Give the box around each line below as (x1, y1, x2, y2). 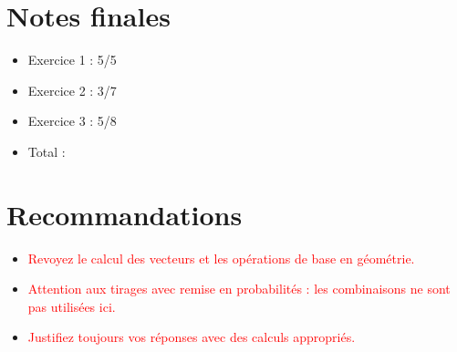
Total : (27, 141, 66, 160)
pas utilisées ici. (27, 296, 116, 316)
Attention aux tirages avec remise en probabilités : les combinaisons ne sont (27, 279, 451, 298)
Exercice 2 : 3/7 (27, 80, 117, 99)
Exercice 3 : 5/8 (27, 111, 117, 130)
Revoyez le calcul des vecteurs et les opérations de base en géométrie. (27, 248, 415, 267)
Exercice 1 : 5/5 (27, 50, 117, 69)
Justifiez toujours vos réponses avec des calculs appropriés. (27, 327, 356, 347)
